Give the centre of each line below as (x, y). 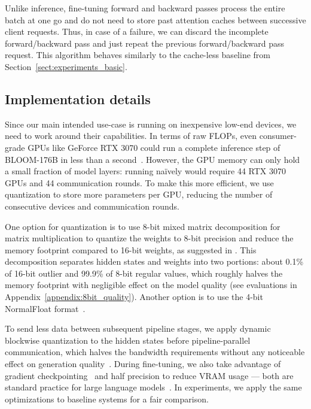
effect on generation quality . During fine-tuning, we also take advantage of (143, 364)
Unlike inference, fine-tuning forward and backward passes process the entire (145, 8)
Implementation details (78, 99)
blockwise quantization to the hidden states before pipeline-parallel (128, 340)
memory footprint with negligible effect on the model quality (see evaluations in (151, 285)
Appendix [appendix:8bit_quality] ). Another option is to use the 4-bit (134, 297)
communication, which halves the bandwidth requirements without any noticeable (155, 352)
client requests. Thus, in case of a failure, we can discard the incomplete (137, 31)
